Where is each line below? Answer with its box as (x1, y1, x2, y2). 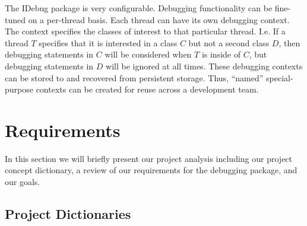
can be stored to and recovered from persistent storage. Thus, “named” (5, 71, 264, 84)
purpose (5, 83, 33, 96)
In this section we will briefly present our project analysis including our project (5, 152, 293, 164)
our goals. (5, 176, 40, 188)
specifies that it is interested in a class (39, 36, 178, 49)
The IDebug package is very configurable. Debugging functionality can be (5, 2, 273, 14)
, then (278, 36, 300, 49)
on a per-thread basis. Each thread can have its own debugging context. (28, 13, 290, 26)
